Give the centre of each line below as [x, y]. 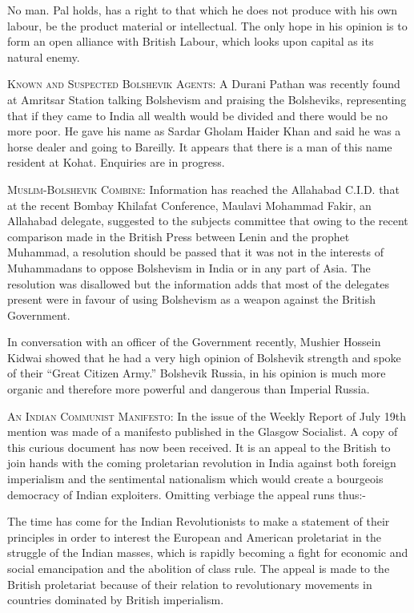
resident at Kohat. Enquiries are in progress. [116, 162]
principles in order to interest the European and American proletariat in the [194, 536]
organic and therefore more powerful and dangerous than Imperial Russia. [189, 389]
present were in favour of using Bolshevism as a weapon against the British [191, 299]
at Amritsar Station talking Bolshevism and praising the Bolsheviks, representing [207, 99]
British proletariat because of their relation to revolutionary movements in [190, 584]
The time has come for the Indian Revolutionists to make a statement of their [199, 521]
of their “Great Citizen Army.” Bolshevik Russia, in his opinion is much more [197, 373]
